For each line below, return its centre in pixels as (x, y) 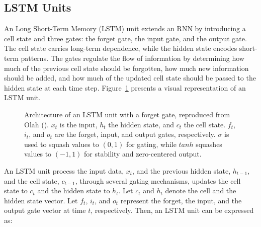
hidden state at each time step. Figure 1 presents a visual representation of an (125, 87)
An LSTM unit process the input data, (64, 170)
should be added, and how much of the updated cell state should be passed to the (130, 78)
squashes (209, 144)
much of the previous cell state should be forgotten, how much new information (126, 68)
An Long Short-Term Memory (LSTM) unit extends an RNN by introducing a (125, 28)
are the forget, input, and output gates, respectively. (135, 134)
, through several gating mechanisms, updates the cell (158, 180)
